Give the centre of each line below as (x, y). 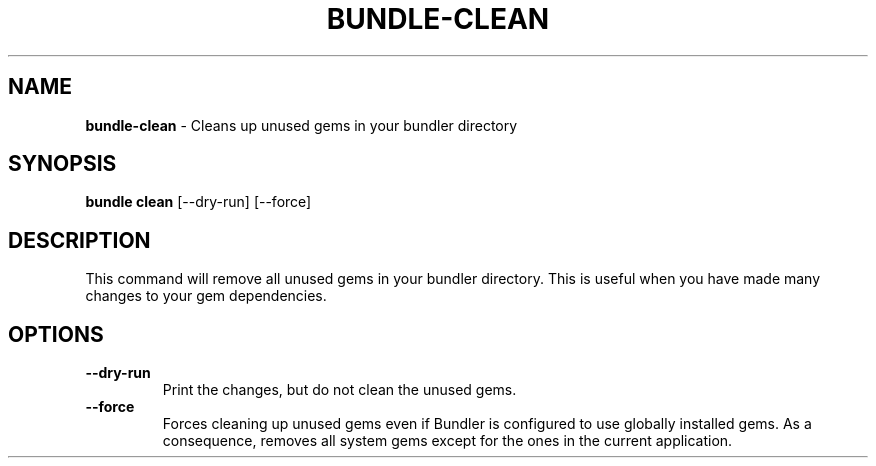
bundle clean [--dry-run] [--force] (198, 202)
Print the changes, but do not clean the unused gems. (339, 390)
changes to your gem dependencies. (206, 296)
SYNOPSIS (62, 164)
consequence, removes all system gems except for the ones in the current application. (447, 441)
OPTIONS (56, 334)
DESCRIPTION (79, 240)
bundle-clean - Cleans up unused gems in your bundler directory (301, 125)
